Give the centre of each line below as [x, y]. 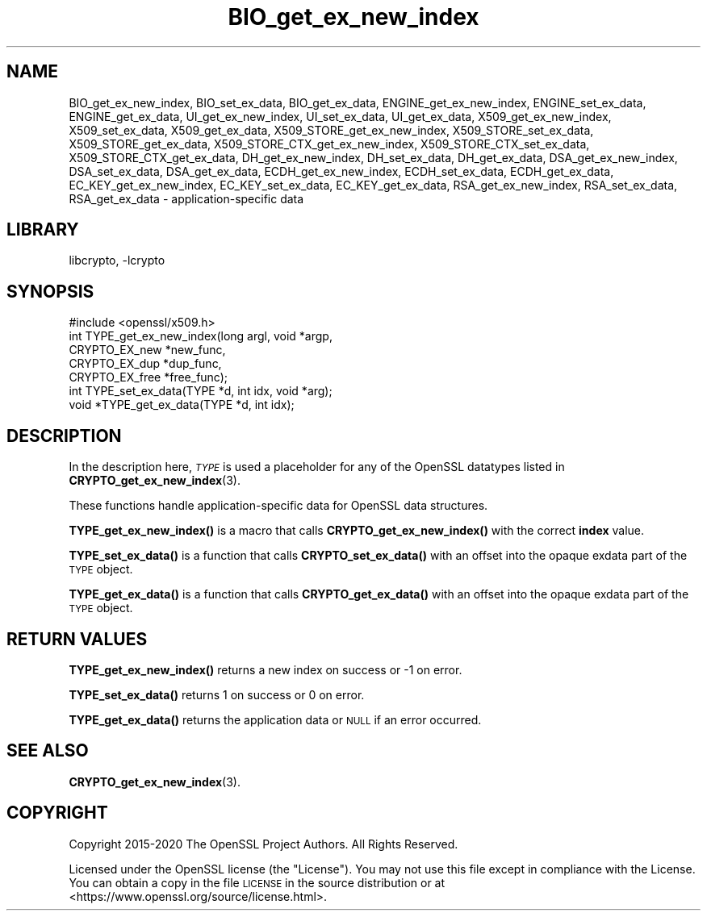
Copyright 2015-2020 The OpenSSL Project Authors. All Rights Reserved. [264, 844]
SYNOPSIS [50, 291]
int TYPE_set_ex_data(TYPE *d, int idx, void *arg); [201, 391]
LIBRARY [43, 230]
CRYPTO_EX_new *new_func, [147, 350]
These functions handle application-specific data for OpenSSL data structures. [278, 506]
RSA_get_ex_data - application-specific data [186, 198]
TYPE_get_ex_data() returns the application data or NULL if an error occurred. [275, 719]
